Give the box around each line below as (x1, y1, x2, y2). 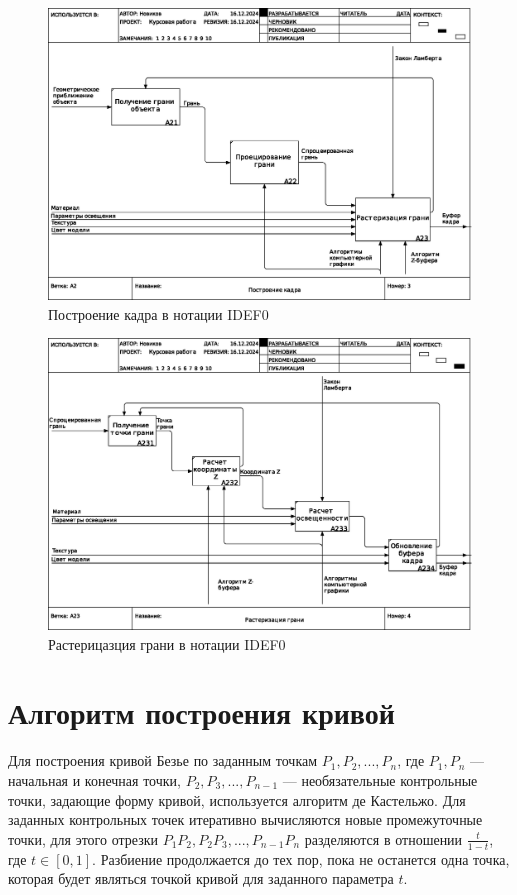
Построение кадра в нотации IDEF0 (48, 303, 269, 324)
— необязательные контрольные (282, 769, 478, 790)
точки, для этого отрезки (8, 828, 158, 849)
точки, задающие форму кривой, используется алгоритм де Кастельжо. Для (8, 789, 466, 810)
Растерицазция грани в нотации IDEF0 (48, 633, 286, 654)
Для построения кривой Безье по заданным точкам (8, 750, 318, 771)
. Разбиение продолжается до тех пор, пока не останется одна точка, (92, 848, 510, 869)
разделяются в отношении (304, 828, 463, 849)
